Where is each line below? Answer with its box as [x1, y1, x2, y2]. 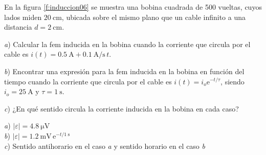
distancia [4, 21, 32, 32]
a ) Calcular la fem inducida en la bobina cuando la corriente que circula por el [4, 38, 251, 49]
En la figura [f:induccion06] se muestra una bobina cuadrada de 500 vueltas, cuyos [4, 2, 262, 12]
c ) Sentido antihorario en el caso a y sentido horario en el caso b [4, 140, 205, 151]
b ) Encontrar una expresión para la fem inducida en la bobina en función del [4, 65, 245, 76]
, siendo [220, 76, 245, 86]
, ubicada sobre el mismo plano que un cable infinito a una [61, 11, 246, 22]
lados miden [4, 11, 42, 22]
